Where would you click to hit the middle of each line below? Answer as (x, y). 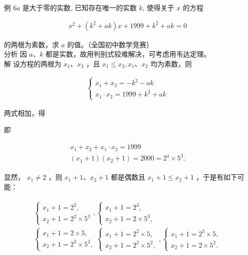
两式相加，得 (25, 112)
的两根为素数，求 (31, 44)
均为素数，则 (171, 63)
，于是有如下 (217, 177)
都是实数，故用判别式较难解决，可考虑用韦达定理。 (128, 54)
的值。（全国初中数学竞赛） (110, 44)
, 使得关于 (158, 7)
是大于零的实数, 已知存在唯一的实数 (80, 7)
